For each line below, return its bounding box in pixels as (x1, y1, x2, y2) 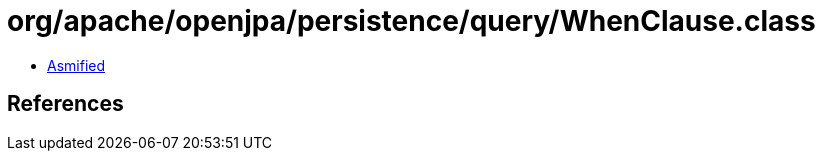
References (7, 91, 124, 117)
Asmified (47, 56, 106, 74)
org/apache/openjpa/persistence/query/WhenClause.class (7, 4, 816, 38)
